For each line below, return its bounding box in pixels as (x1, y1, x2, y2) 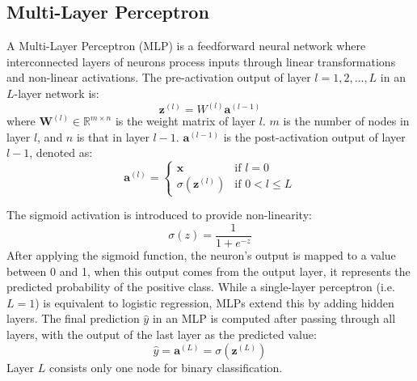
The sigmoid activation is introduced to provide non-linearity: (6, 206, 312, 223)
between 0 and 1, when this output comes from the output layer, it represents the (6, 262, 411, 279)
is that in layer (76, 128, 150, 145)
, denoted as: (29, 144, 93, 161)
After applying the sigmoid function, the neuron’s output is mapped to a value (6, 247, 396, 264)
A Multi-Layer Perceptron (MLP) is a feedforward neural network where (6, 37, 366, 54)
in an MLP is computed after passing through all (152, 310, 396, 327)
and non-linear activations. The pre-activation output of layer (6, 69, 311, 86)
